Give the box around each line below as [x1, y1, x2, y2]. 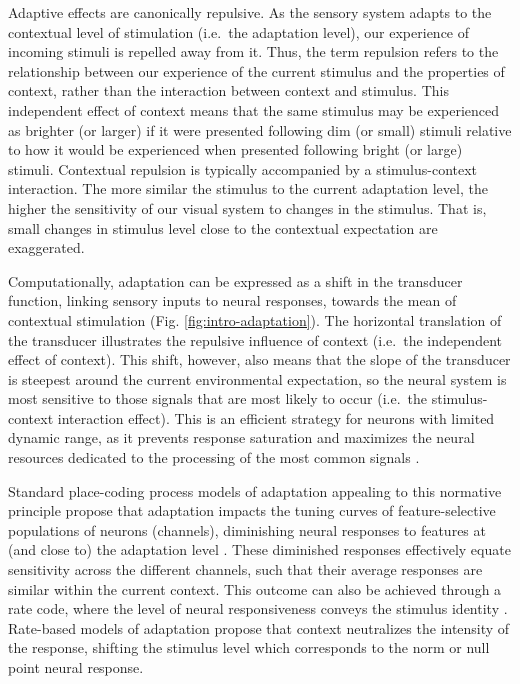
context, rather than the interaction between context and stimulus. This [8, 80, 449, 101]
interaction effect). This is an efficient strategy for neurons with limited [57, 407, 495, 428]
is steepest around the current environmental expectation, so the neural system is [8, 368, 507, 389]
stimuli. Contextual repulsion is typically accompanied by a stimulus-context [8, 158, 478, 179]
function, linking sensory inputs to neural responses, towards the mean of [8, 290, 457, 311]
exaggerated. [8, 237, 85, 258]
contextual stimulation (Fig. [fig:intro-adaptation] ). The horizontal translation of [8, 309, 502, 330]
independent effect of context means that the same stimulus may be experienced [8, 99, 500, 120]
